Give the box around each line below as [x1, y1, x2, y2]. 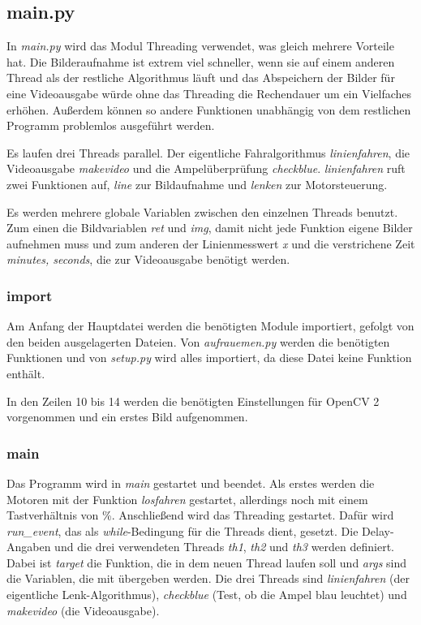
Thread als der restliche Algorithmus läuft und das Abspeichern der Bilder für [6, 69, 395, 86]
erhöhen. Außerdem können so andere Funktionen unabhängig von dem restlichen [6, 101, 411, 118]
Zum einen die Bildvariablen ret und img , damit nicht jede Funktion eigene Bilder [6, 219, 413, 236]
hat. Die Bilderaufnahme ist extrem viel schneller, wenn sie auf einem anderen [6, 53, 395, 70]
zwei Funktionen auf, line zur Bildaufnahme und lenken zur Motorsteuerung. [6, 175, 388, 192]
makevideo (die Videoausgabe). [6, 601, 160, 619]
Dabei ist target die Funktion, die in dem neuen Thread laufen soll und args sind [6, 554, 406, 571]
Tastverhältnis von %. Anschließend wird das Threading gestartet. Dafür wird [6, 506, 394, 524]
